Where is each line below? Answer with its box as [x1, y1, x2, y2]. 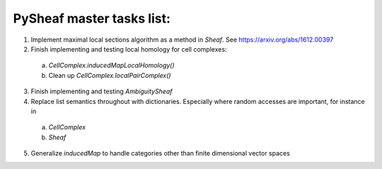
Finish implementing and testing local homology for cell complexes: [30, 45, 227, 53]
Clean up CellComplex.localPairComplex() [48, 71, 171, 79]
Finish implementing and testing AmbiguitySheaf [30, 87, 173, 95]
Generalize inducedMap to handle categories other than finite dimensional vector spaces [30, 149, 290, 158]
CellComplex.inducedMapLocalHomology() [48, 61, 175, 70]
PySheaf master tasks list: [13, 11, 171, 26]
